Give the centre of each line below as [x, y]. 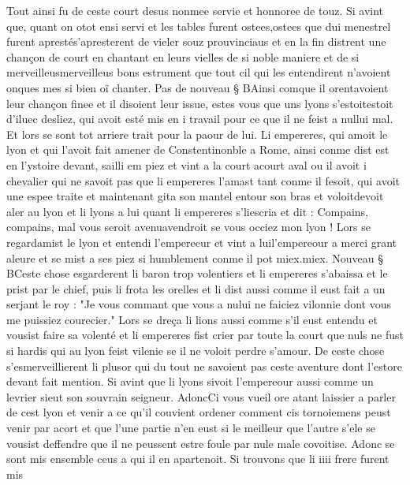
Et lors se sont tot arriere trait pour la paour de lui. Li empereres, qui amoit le [197, 134]
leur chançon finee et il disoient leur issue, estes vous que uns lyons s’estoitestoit [200, 103]
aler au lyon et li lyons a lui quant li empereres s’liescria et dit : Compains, [188, 211]
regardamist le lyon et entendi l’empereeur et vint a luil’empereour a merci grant [202, 242]
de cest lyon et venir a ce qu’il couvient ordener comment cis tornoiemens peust [199, 412]
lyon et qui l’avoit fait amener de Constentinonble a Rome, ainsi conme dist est [198, 149]
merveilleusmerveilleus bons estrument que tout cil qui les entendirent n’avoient [199, 72]
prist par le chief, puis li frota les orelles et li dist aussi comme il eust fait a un [196, 288]
